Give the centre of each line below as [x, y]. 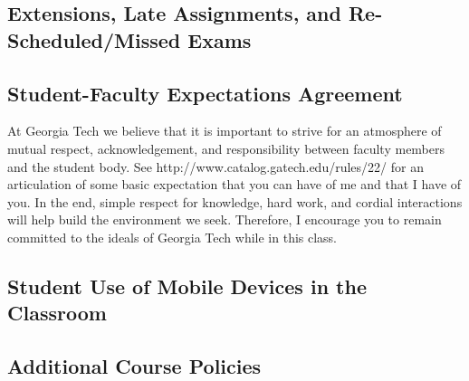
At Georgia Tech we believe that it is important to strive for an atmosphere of [225, 131]
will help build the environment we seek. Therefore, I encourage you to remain [225, 219]
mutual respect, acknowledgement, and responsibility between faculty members [226, 148]
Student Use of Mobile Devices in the [187, 286]
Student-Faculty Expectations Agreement [205, 93]
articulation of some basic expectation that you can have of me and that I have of [234, 184]
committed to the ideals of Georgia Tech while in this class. [172, 237]
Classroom [57, 313]
